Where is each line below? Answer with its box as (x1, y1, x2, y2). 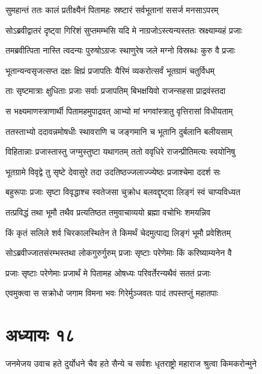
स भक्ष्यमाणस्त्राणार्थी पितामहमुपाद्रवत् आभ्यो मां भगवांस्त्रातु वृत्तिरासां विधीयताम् (5, 104, 233, 117)
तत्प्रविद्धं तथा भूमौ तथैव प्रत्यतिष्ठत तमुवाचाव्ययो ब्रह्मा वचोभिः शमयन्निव (5, 205, 211, 218)
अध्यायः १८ (5, 322, 75, 347)
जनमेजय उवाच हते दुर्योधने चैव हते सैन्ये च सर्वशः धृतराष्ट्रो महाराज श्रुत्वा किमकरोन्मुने (5, 357, 257, 370)
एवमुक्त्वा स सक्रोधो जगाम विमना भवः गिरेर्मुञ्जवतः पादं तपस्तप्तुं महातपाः (5, 287, 219, 299)
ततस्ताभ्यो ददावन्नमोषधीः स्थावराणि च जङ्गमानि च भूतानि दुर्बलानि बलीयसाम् (5, 125, 233, 137)
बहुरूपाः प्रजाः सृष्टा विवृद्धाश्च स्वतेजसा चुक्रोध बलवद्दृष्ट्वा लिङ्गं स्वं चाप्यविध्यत (5, 185, 240, 198)
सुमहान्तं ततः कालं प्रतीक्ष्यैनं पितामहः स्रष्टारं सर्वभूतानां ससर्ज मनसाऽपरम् (5, 4, 219, 16)
